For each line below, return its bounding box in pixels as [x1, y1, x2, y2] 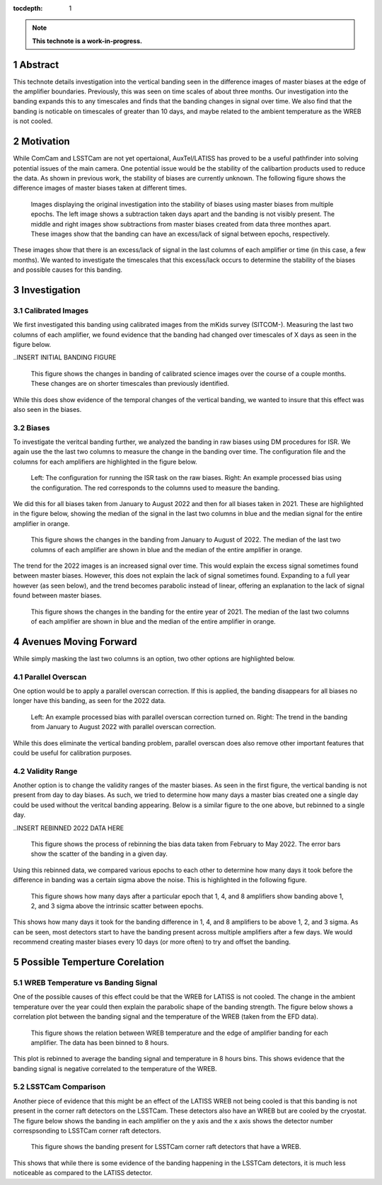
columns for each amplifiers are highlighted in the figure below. [13, 457, 197, 466]
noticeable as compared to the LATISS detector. [13, 1169, 153, 1177]
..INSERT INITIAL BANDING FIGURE [13, 353, 117, 362]
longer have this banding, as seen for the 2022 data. [13, 697, 166, 705]
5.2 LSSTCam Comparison [13, 1082, 106, 1092]
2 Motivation [13, 135, 70, 148]
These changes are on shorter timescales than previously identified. [30, 379, 229, 388]
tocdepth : [13, 4, 43, 12]
